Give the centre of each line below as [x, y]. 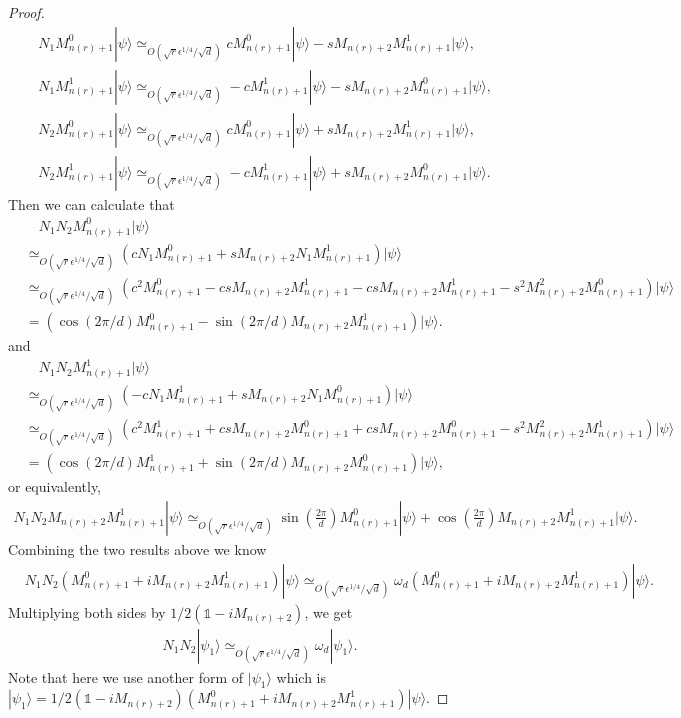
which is [301, 676]
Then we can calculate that [91, 203]
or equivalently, [55, 486]
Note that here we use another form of [126, 676]
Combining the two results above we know [137, 549]
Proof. [26, 12]
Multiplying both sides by [87, 611]
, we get [328, 611]
